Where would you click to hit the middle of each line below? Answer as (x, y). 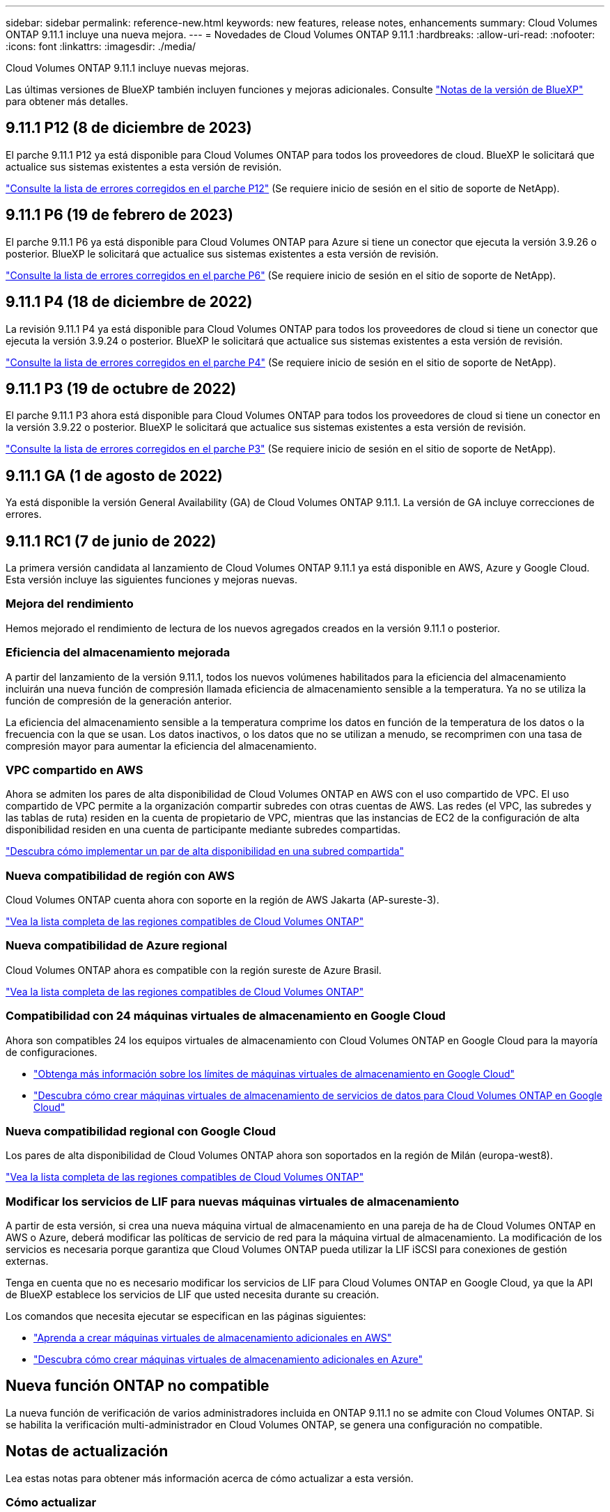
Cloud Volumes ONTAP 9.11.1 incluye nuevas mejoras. (127, 68)
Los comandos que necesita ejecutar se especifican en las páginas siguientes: (186, 1316)
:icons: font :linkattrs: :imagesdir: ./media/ (101, 46)
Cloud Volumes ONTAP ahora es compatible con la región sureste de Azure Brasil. (194, 970)
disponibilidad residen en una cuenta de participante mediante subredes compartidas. (203, 830)
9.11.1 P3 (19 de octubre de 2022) (121, 388)
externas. (27, 1261)
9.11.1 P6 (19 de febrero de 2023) (119, 215)
